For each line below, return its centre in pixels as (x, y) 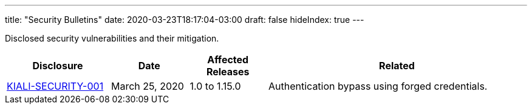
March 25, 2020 (148, 86)
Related (397, 66)
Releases (228, 72)
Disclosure (58, 66)
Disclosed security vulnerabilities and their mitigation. (112, 38)
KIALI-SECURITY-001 (55, 86)
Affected (228, 60)
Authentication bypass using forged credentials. (378, 86)
